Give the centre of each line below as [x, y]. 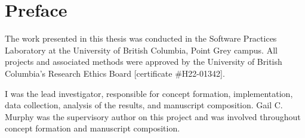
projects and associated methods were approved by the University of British [144, 62]
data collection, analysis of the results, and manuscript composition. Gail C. [144, 105]
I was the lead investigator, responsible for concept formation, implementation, [149, 93]
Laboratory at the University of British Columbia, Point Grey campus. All [141, 50]
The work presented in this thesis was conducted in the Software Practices [141, 38]
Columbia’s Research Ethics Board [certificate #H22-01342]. [115, 73]
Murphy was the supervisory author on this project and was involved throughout [153, 116]
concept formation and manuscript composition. [93, 128]
